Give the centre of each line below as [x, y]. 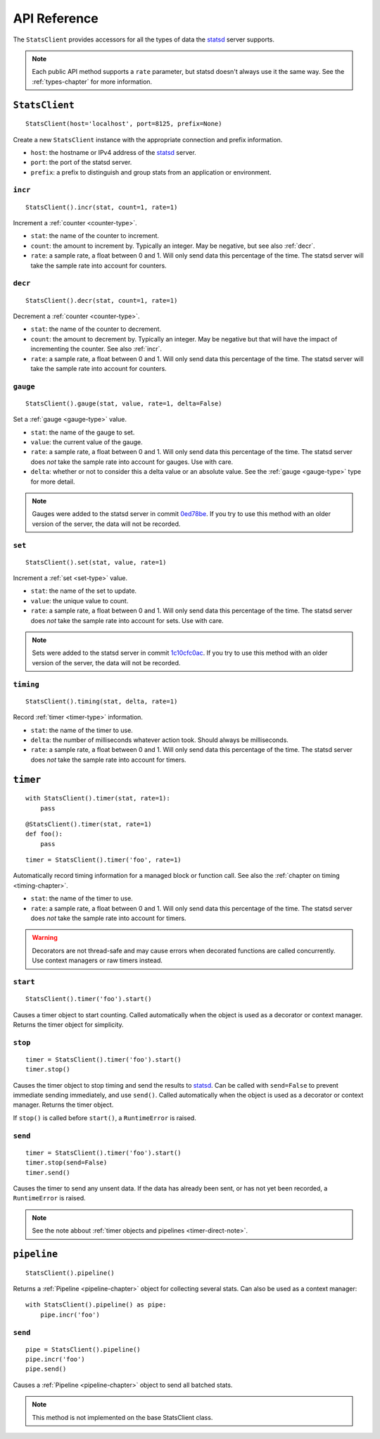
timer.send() [48, 1173]
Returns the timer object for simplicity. [68, 1024]
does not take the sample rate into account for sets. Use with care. [127, 620]
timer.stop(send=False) [66, 1163]
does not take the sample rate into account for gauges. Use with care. [132, 462]
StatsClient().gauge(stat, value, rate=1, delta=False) [124, 403]
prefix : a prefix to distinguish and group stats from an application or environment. [151, 172]
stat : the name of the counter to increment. [95, 236]
